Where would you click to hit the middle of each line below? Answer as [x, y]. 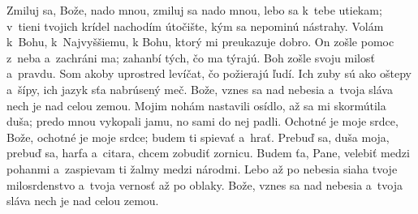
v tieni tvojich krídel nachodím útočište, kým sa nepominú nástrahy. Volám [195, 26]
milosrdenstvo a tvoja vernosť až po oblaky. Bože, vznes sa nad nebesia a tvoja [205, 184]
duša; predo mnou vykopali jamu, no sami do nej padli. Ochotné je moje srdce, [203, 121]
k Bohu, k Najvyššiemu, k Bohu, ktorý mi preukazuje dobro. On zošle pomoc [200, 42]
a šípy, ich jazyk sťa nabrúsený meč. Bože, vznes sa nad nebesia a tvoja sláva [200, 89]
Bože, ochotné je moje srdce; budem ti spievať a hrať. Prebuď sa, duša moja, [198, 137]
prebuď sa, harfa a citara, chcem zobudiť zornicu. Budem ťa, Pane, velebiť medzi [208, 153]
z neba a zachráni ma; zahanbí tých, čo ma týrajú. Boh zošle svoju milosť [191, 57]
